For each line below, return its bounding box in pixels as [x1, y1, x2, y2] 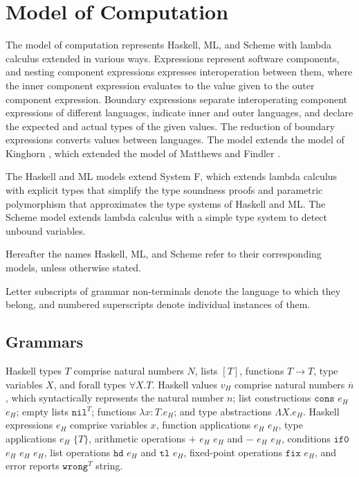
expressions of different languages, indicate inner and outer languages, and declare [6, 105, 353, 120]
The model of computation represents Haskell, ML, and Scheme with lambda [6, 37, 332, 52]
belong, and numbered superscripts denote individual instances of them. [6, 297, 311, 312]
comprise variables [70, 417, 147, 432]
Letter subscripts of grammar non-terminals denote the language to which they [6, 283, 341, 298]
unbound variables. [6, 223, 86, 237]
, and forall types [53, 377, 127, 391]
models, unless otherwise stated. [6, 260, 142, 275]
